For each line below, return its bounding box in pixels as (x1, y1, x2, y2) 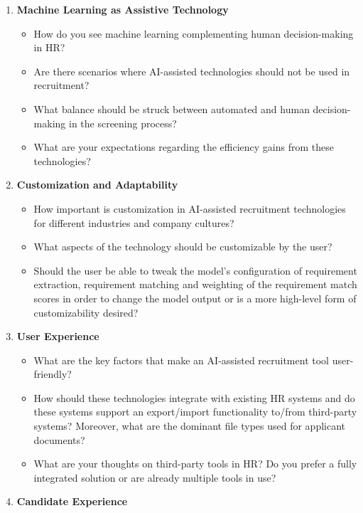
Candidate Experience (16, 494, 128, 509)
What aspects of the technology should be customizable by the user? (33, 239, 332, 254)
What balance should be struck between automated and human (33, 101, 310, 116)
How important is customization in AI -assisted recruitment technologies (33, 201, 346, 216)
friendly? (33, 366, 72, 381)
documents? (33, 432, 85, 447)
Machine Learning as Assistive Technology (16, 2, 229, 16)
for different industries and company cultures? (33, 215, 234, 230)
